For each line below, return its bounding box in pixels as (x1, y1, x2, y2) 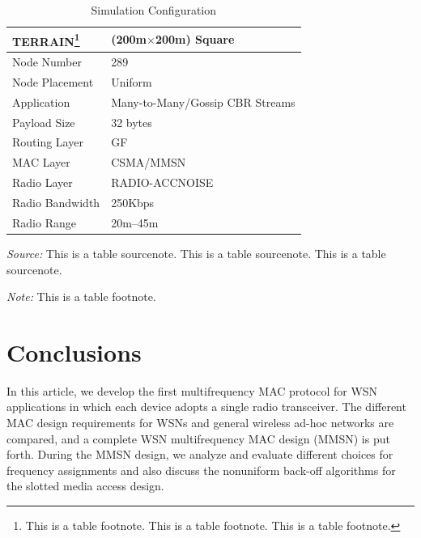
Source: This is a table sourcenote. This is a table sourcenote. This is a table (6, 244, 386, 261)
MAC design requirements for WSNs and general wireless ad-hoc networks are (6, 414, 394, 431)
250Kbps (111, 194, 155, 210)
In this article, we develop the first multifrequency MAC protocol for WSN (6, 382, 378, 399)
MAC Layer (12, 154, 70, 171)
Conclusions (6, 335, 142, 368)
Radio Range (12, 214, 76, 231)
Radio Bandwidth (12, 194, 100, 210)
